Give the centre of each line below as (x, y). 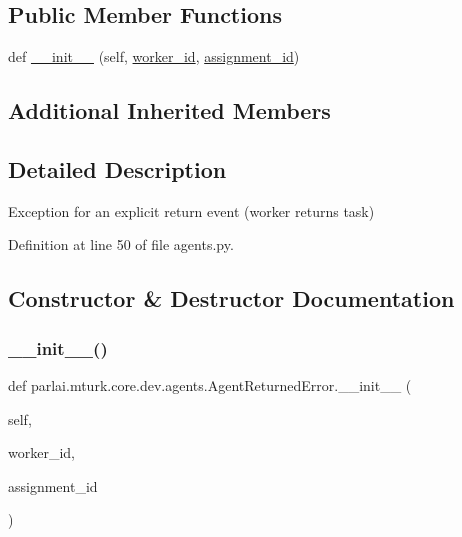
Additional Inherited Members (169, 110)
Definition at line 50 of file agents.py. (121, 244)
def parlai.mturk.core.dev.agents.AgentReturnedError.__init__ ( (210, 384)
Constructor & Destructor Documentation (231, 298)
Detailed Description (117, 168)
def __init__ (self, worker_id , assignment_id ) (154, 56)
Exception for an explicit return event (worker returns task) (191, 210)
